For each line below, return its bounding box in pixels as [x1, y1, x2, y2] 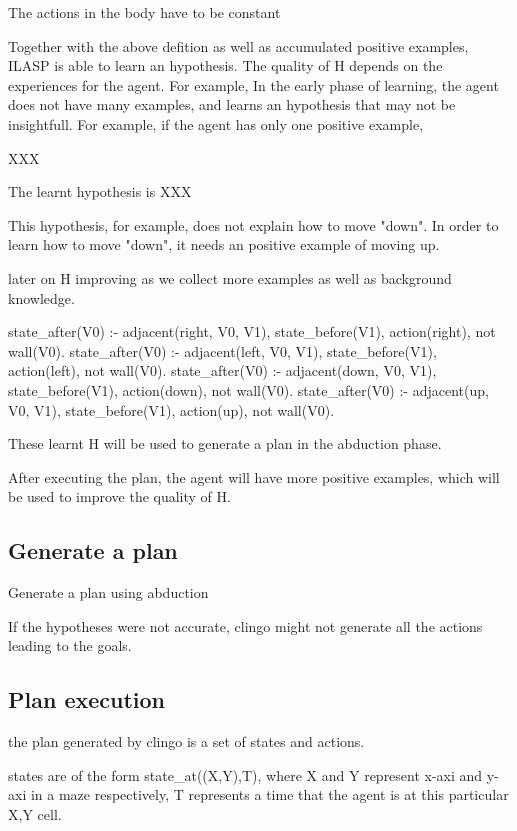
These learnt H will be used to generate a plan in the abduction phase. [8, 433, 442, 454]
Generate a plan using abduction [8, 582, 209, 603]
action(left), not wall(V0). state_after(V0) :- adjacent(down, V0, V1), [8, 360, 437, 381]
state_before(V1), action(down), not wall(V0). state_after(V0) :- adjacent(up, [8, 379, 489, 400]
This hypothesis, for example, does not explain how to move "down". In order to [8, 214, 499, 235]
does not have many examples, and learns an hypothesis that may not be [8, 94, 456, 115]
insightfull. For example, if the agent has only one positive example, [8, 113, 424, 134]
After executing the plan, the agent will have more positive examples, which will [8, 466, 500, 487]
